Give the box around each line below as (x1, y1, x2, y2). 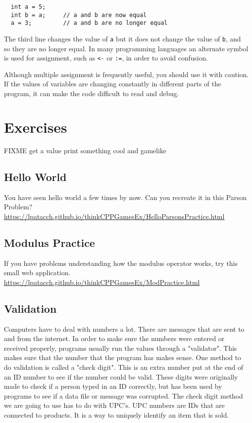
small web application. (4, 267, 71, 278)
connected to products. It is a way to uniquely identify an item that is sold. (4, 409, 229, 420)
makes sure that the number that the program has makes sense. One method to (4, 352, 241, 363)
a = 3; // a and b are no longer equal (11, 20, 168, 27)
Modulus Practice (4, 235, 95, 250)
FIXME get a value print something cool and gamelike (4, 145, 166, 155)
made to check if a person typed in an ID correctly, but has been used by (4, 381, 222, 391)
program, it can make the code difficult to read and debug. (4, 88, 179, 99)
